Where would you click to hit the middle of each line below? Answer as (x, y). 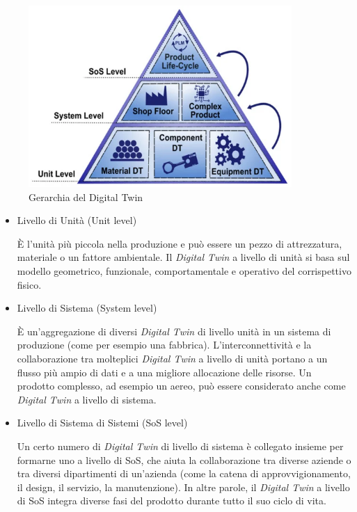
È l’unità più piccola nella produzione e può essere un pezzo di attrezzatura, (180, 243)
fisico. (29, 284)
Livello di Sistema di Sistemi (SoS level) (102, 423)
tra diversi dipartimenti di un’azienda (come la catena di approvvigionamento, (184, 473)
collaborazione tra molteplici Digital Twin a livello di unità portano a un (172, 359)
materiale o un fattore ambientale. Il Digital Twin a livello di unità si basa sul (183, 257)
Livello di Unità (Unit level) (77, 220)
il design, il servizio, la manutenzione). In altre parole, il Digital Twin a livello (183, 487)
